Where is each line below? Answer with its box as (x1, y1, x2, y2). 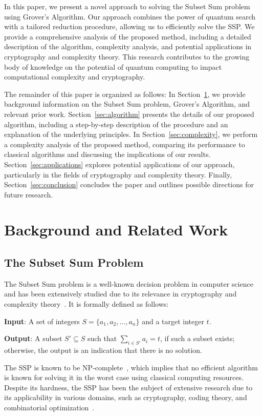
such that (87, 333, 117, 344)
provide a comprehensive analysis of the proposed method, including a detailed (4, 31, 251, 42)
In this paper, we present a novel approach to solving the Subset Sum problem (4, 1, 250, 11)
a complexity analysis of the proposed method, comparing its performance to (4, 138, 245, 149)
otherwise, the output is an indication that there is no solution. (4, 345, 202, 355)
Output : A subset (4, 333, 62, 344)
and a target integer (142, 315, 204, 326)
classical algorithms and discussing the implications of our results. (4, 149, 211, 160)
